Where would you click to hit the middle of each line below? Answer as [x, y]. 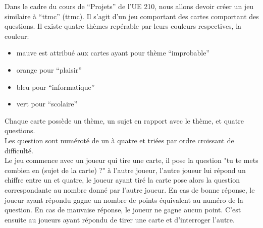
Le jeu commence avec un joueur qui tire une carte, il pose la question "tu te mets [131, 160]
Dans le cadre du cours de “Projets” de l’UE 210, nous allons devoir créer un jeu [129, 6]
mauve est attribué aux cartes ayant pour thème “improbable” [113, 53]
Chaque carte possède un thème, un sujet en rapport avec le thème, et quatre [124, 120]
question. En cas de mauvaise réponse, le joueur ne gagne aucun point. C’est [123, 210]
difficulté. [19, 150]
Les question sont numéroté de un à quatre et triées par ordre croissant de [119, 140]
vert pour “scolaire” [47, 104]
